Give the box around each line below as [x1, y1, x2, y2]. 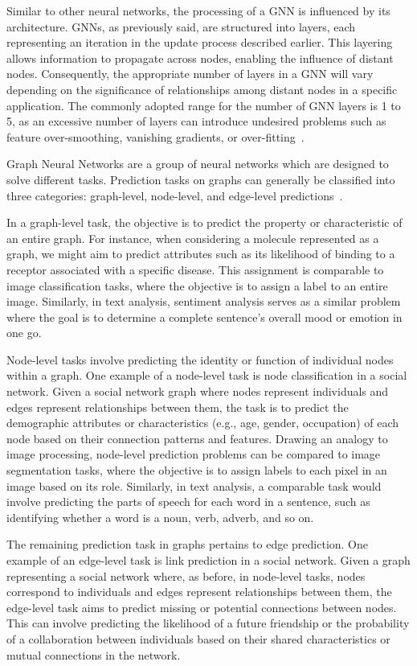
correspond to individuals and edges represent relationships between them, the [6, 583, 392, 600]
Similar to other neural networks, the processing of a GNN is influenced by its [6, 2, 390, 18]
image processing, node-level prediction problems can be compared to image [6, 446, 381, 462]
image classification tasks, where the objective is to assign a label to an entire [6, 277, 388, 294]
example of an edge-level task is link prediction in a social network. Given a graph [6, 552, 411, 568]
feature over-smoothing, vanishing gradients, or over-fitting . [6, 128, 305, 145]
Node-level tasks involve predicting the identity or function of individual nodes [6, 351, 394, 368]
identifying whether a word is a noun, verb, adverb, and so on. [6, 508, 314, 525]
